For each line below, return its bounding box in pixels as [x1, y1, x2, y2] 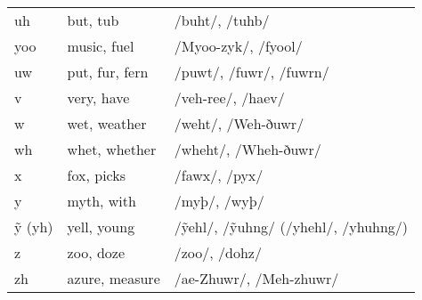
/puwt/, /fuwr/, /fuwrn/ [174, 61, 329, 82]
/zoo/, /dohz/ [174, 242, 262, 263]
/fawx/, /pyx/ [174, 165, 264, 185]
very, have [67, 87, 130, 108]
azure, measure [67, 268, 160, 288]
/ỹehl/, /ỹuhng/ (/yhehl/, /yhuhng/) [174, 216, 409, 237]
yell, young [67, 216, 135, 237]
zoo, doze [67, 242, 126, 263]
